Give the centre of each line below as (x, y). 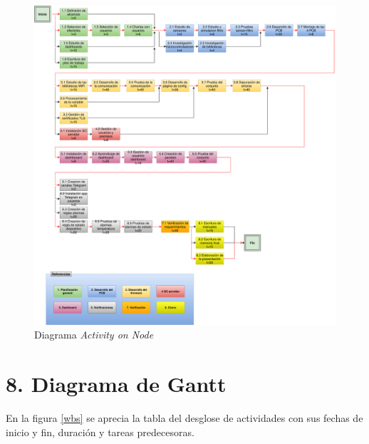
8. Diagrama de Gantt (116, 383)
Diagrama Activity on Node (94, 335)
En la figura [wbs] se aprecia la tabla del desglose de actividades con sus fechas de (184, 417)
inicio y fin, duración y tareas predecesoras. (100, 432)
